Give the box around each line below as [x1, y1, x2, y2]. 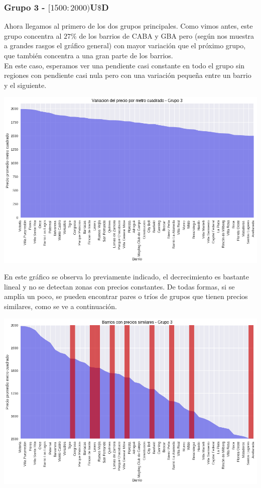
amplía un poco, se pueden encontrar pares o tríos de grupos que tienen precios [4, 291, 248, 302]
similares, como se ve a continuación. [4, 301, 117, 312]
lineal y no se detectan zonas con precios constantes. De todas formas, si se [4, 281, 235, 291]
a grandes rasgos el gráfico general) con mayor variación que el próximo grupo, [4, 40, 246, 51]
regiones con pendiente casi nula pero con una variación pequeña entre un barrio [4, 70, 251, 80]
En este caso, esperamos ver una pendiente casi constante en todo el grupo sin [4, 60, 245, 70]
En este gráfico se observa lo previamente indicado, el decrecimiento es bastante [4, 271, 249, 282]
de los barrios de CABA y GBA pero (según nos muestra [79, 30, 254, 41]
